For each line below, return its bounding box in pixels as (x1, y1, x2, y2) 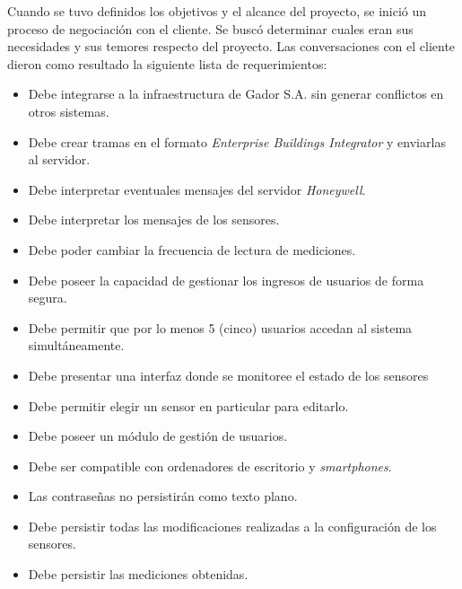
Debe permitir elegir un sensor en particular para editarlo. (28, 396, 349, 415)
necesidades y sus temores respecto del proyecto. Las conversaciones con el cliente (7, 37, 456, 56)
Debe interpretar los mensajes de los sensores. (28, 210, 280, 229)
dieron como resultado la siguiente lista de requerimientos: (7, 54, 327, 73)
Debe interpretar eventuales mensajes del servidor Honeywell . (28, 180, 366, 198)
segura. (28, 288, 67, 307)
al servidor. (28, 150, 91, 169)
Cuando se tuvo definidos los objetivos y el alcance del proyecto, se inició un (7, 2, 427, 20)
